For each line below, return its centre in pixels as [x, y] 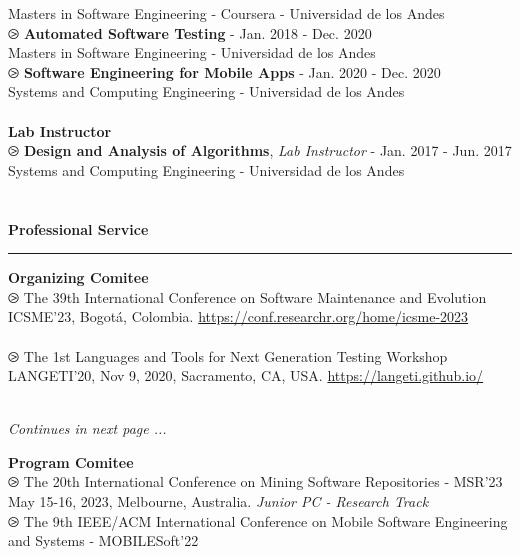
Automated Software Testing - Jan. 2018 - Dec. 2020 [197, 32]
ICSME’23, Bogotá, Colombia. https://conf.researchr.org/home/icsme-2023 [238, 316]
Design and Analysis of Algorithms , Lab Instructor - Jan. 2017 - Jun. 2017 [267, 150]
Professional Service [78, 228]
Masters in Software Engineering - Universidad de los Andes [192, 52]
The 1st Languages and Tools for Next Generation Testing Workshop [235, 355]
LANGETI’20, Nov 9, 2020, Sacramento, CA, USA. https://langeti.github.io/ [246, 375]
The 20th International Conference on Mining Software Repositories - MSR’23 [263, 481]
